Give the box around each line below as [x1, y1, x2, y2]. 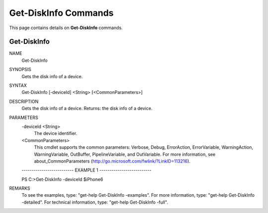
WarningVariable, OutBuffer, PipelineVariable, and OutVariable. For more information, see [34, 151, 216, 157]
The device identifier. [34, 130, 77, 136]
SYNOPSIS [9, 67, 32, 73]
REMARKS [9, 185, 30, 191]
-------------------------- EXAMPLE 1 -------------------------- [21, 167, 151, 173]
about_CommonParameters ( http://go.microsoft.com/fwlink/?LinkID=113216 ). [34, 158, 191, 164]
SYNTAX [9, 83, 27, 88]
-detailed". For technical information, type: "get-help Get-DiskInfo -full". [21, 199, 168, 205]
